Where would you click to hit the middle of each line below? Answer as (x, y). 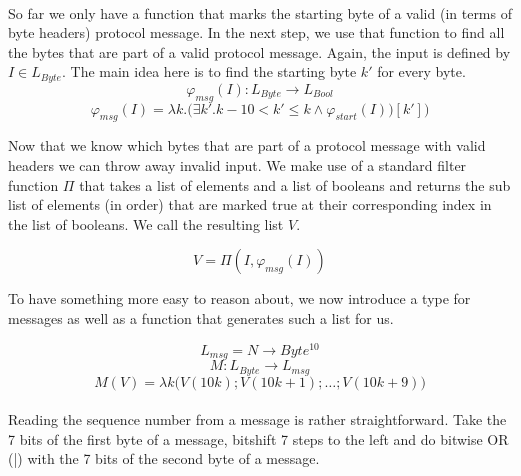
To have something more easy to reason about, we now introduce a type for (239, 298)
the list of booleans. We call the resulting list (146, 223)
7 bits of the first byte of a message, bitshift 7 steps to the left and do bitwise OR (258, 438)
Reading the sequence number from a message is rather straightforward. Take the (257, 419)
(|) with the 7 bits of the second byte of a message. (164, 458)
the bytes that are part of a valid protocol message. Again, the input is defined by (259, 51)
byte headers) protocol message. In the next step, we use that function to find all (256, 32)
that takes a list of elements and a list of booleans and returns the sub (295, 184)
